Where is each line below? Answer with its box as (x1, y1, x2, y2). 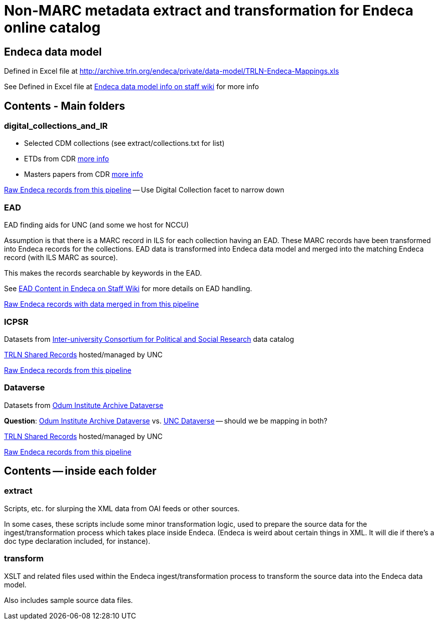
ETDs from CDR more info (24, 154, 109, 163)
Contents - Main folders (4, 99, 125, 112)
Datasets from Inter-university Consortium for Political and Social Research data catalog (4, 334, 294, 343)
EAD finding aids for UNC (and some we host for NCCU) (4, 221, 189, 230)
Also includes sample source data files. (4, 595, 133, 604)
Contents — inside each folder (4, 465, 157, 478)
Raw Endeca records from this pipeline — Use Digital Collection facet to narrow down (4, 185, 284, 194)
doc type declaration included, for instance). (4, 536, 150, 545)
